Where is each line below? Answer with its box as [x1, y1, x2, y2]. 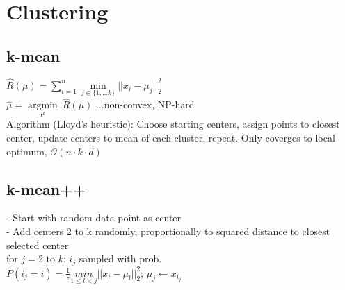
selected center [6, 237, 69, 252]
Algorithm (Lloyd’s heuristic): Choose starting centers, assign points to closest [6, 117, 340, 131]
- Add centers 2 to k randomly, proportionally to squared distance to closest [6, 224, 330, 239]
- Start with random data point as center [6, 210, 182, 225]
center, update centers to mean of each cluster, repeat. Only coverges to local [6, 130, 335, 145]
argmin [27, 101, 58, 111]
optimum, [6, 144, 47, 158]
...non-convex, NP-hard [96, 97, 195, 112]
